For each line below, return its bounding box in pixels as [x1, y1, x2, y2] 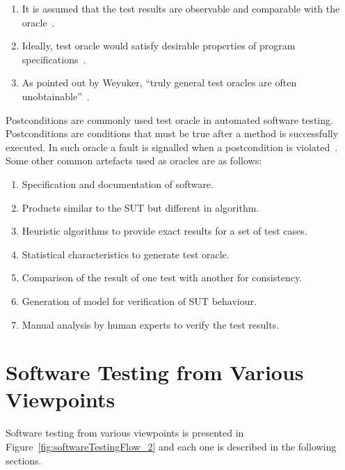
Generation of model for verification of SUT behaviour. [22, 293, 257, 308]
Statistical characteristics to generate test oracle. [22, 246, 230, 261]
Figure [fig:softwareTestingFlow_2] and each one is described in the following [6, 439, 337, 453]
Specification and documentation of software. [22, 176, 214, 191]
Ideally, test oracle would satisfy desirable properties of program [22, 38, 296, 53]
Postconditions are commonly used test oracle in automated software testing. [6, 112, 333, 127]
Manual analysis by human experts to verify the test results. [22, 317, 280, 331]
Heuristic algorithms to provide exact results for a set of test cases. [22, 224, 307, 238]
